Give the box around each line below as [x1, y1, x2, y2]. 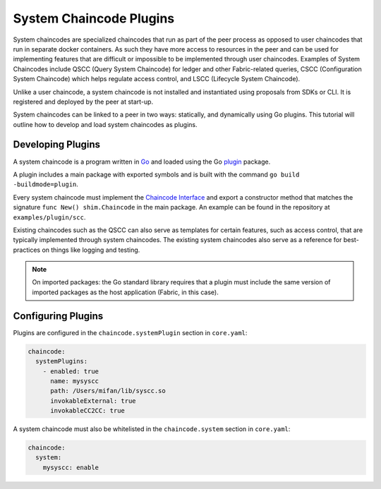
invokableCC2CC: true [50, 406, 125, 415]
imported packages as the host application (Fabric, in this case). [32, 288, 219, 296]
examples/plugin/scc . [13, 212, 86, 222]
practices [13, 246, 41, 254]
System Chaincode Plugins [13, 11, 175, 26]
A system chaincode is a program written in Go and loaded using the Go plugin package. [13, 157, 271, 166]
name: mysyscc [50, 377, 99, 385]
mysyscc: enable [42, 463, 99, 471]
